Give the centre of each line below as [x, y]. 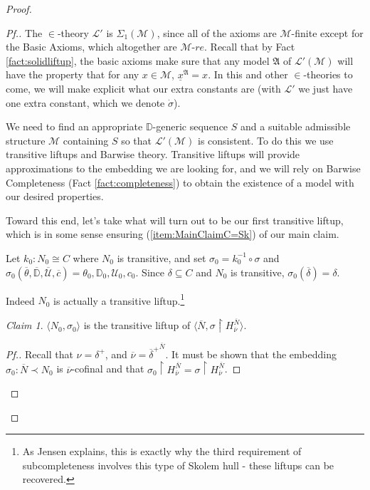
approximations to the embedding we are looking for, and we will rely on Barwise [183, 168]
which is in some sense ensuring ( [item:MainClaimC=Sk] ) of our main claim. [173, 234]
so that [136, 140]
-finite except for [327, 32]
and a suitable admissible [296, 126]
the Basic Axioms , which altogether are [91, 47]
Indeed [20, 300]
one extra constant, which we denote [85, 102]
